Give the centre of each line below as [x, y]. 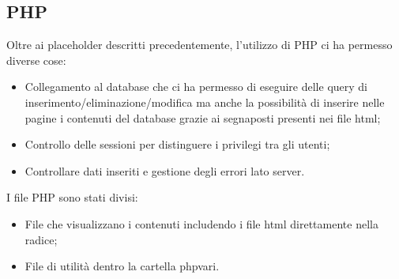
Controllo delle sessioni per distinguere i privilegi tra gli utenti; [177, 144]
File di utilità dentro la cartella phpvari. [122, 266]
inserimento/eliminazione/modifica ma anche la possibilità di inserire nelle [205, 102]
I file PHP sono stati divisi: [72, 197]
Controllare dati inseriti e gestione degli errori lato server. [165, 170]
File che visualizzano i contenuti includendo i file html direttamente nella [201, 223]
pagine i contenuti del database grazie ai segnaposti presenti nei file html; [203, 117]
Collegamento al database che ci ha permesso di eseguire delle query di [196, 87]
